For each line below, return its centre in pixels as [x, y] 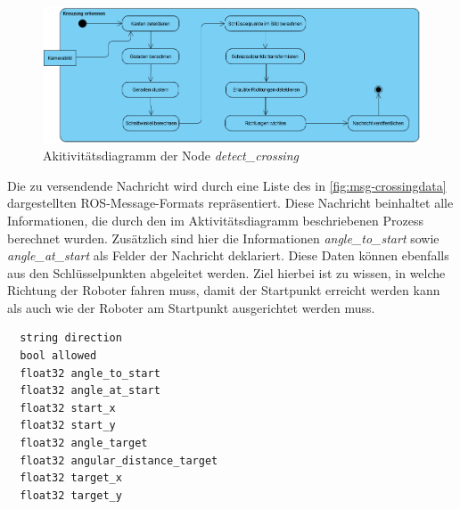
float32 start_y [68, 426]
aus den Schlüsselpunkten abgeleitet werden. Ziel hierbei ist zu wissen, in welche [226, 272]
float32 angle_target [84, 443]
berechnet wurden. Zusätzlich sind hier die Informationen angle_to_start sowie [223, 238]
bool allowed [58, 356]
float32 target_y [71, 495]
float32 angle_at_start [90, 391]
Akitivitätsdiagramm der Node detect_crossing [171, 156]
